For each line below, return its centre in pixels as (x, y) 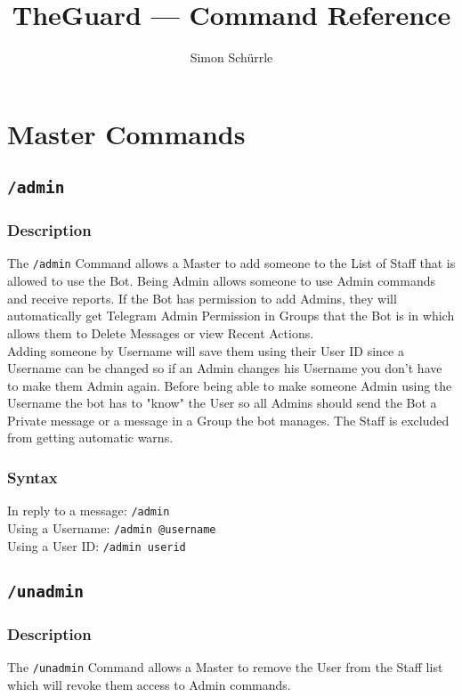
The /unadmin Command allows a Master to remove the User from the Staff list (225, 666)
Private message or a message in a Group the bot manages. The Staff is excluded (228, 420)
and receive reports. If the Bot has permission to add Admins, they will (202, 298)
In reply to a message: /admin (89, 511)
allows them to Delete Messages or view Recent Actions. (161, 332)
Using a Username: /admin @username (112, 527)
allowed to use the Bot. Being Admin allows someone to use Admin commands (221, 281)
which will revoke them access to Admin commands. (149, 684)
